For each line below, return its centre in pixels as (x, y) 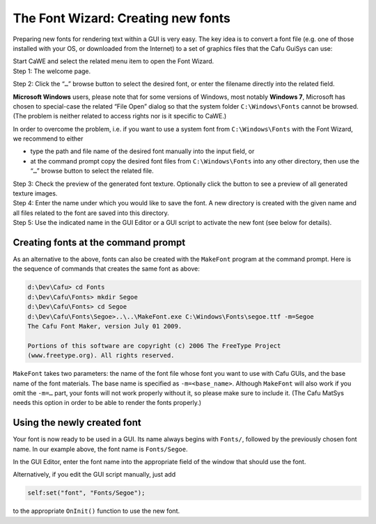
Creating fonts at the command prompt (99, 243)
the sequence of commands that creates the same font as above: (106, 269)
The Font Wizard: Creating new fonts (122, 18)
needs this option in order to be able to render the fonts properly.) (107, 403)
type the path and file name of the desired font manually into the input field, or (142, 151)
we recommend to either (48, 138)
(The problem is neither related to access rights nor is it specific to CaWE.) (120, 116)
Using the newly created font (77, 423)
